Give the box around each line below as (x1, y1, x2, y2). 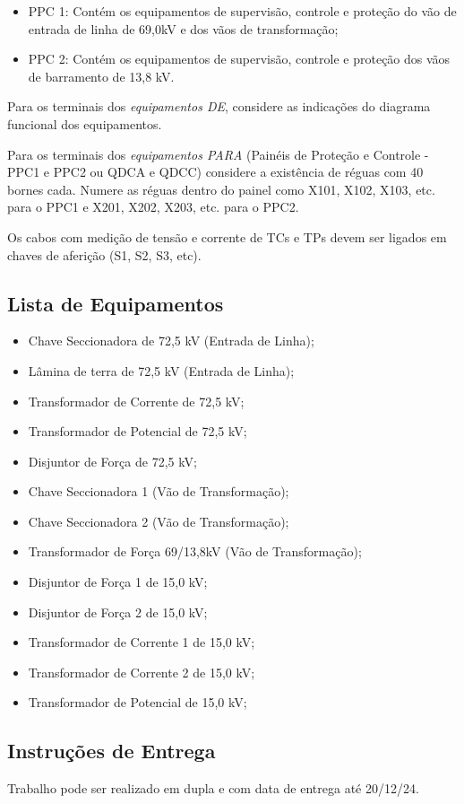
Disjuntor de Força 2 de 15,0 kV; (28, 602, 208, 621)
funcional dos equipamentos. (7, 114, 162, 133)
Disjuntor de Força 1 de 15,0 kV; (28, 572, 208, 591)
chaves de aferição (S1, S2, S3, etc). (7, 245, 202, 264)
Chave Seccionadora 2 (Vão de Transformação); (28, 511, 289, 530)
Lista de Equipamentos (7, 289, 224, 317)
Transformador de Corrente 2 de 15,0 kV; (28, 662, 255, 681)
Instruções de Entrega (7, 737, 216, 765)
